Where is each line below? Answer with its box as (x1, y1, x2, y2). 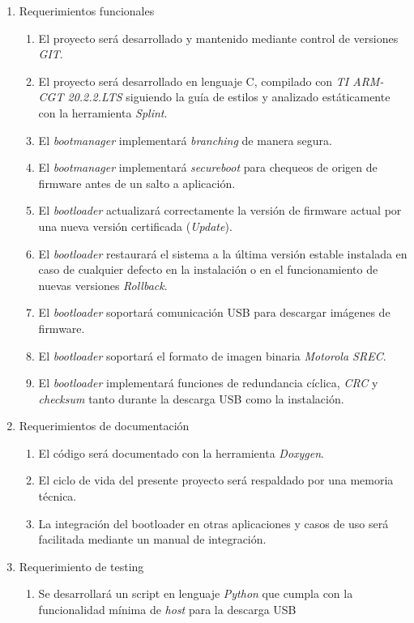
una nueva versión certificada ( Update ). (38, 217, 233, 234)
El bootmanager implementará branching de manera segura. (38, 131, 332, 148)
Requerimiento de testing (19, 557, 144, 574)
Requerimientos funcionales (19, 2, 155, 19)
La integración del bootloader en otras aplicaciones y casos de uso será (38, 514, 389, 531)
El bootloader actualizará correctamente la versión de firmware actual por (38, 202, 402, 219)
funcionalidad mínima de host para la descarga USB (38, 601, 297, 618)
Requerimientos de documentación (19, 417, 190, 434)
